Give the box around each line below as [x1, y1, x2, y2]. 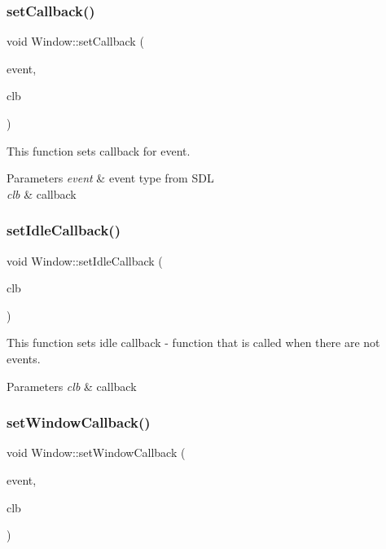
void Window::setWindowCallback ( [7, 444, 186, 461]
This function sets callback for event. [7, 142, 191, 159]
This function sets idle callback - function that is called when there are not [7, 334, 380, 351]
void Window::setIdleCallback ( [7, 252, 163, 269]
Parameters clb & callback [7, 377, 137, 394]
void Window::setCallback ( [7, 33, 144, 50]
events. [7, 349, 41, 367]
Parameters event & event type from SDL [7, 169, 214, 187]
